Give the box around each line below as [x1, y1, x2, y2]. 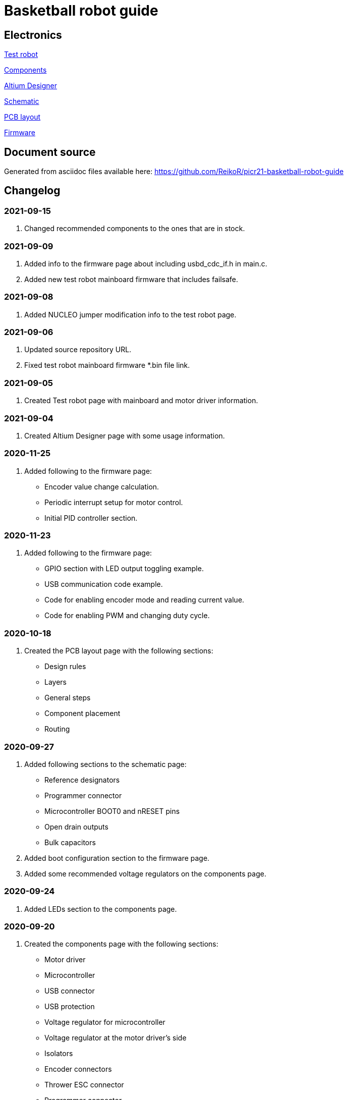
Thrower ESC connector [44, 1080, 124, 1089]
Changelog [4, 184, 61, 197]
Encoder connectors [44, 1065, 112, 1074]
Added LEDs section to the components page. [24, 904, 177, 913]
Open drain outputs [44, 822, 108, 831]
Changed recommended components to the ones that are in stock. [24, 224, 245, 233]
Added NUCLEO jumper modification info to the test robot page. [24, 310, 237, 319]
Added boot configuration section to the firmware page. [24, 853, 210, 862]
